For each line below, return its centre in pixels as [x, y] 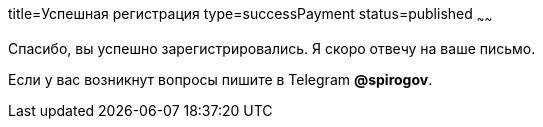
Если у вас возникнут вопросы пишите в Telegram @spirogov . [220, 79]
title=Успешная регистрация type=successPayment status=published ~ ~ [250, 15]
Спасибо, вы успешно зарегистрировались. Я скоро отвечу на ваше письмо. [272, 48]
